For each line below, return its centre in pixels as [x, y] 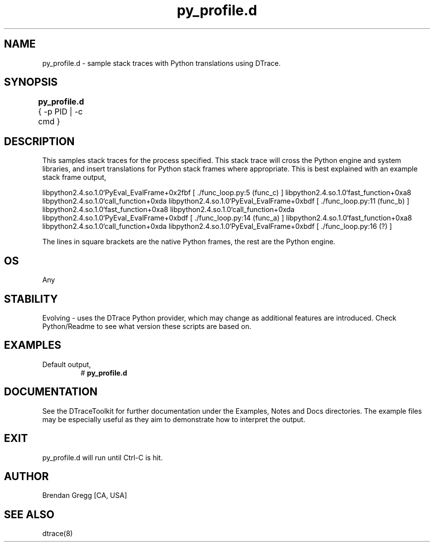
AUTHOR [27, 476]
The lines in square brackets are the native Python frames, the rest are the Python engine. [189, 242]
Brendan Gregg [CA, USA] [85, 495]
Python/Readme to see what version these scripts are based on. [147, 326]
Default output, [67, 364]
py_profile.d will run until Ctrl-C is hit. [103, 457]
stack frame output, [74, 177]
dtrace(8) [57, 534]
